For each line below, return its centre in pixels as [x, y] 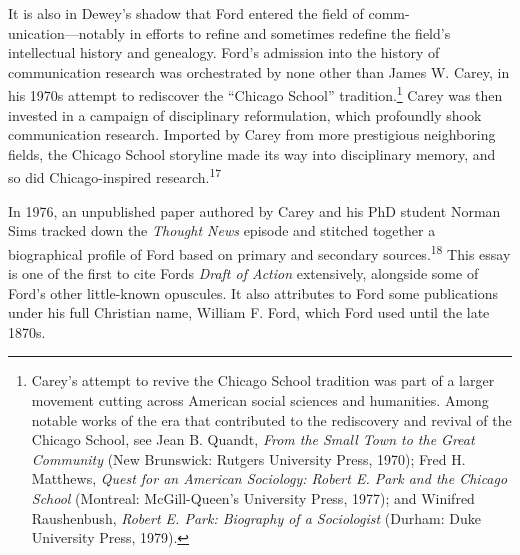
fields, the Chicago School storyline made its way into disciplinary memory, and [252, 153]
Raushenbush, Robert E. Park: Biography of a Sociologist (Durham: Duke [256, 517]
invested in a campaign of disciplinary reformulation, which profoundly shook [245, 114]
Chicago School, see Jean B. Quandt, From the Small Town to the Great [253, 439]
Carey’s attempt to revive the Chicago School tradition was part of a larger [263, 380]
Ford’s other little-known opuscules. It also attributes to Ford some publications [253, 292]
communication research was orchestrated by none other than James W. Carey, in [259, 71]
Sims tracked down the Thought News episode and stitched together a [222, 230]
